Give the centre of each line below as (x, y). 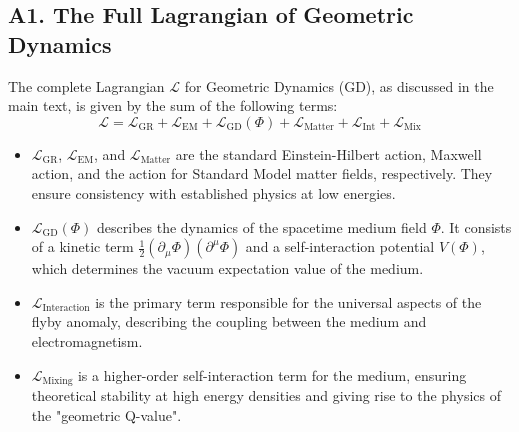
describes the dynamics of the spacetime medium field (262, 226)
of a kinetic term (82, 246)
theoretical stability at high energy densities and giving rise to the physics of (266, 394)
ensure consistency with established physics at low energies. (213, 192)
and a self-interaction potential (340, 246)
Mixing (57, 380)
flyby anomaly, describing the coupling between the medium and (229, 321)
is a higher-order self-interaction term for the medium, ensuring (272, 374)
